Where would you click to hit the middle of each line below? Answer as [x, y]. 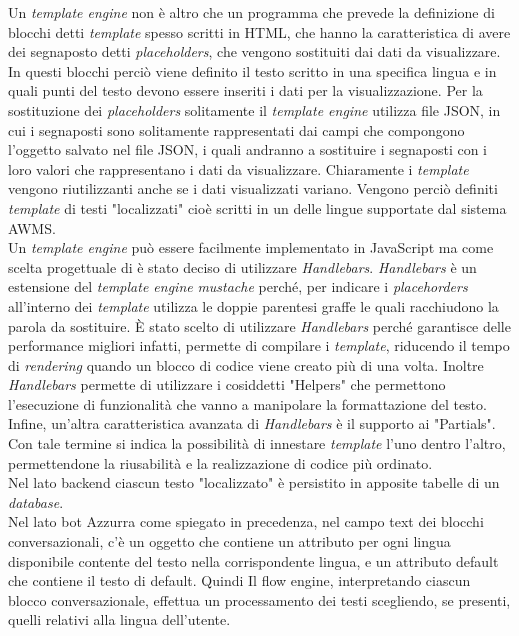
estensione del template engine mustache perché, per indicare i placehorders [238, 286]
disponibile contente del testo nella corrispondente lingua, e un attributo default [253, 560]
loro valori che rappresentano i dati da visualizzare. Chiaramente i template [238, 168]
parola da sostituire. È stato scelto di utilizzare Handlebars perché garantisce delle [259, 325]
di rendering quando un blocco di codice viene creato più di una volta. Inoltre [246, 364]
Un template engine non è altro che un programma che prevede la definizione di [251, 12]
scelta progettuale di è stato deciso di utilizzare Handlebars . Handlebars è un [242, 266]
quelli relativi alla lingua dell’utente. [119, 619]
